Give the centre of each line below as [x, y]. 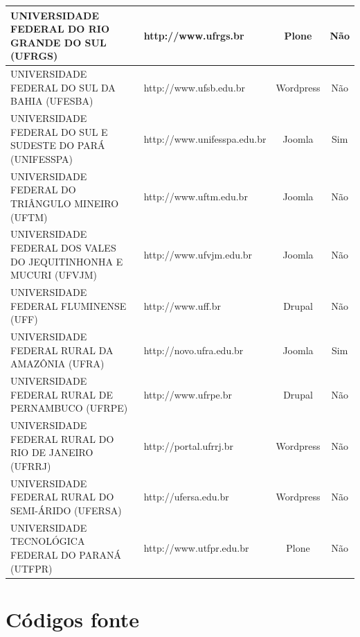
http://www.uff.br [182, 305]
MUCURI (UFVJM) [54, 275]
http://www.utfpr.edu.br [196, 548]
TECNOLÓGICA [48, 541]
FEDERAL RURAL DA [62, 350]
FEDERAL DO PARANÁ [66, 554]
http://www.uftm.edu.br [196, 197]
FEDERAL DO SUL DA [63, 87]
